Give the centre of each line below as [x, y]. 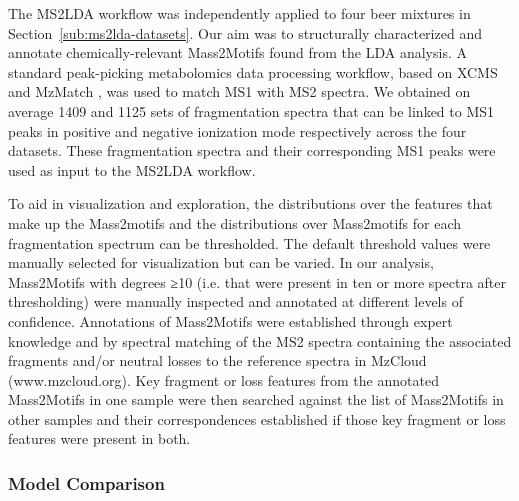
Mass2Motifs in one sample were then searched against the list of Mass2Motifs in [256, 399]
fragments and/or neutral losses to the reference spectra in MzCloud [217, 360]
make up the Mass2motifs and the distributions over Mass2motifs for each [234, 222]
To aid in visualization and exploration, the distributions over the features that [250, 203]
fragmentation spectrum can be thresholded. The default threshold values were [249, 242]
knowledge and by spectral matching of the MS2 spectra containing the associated [260, 340]
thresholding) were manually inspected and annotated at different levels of [235, 301]
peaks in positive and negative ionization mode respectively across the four [237, 130]
